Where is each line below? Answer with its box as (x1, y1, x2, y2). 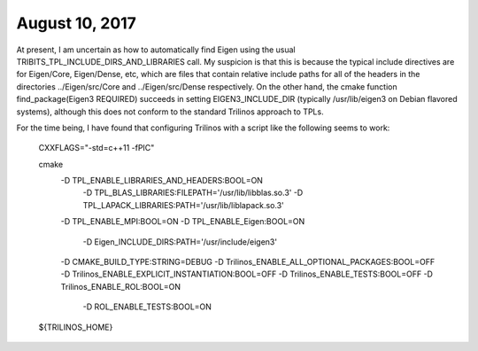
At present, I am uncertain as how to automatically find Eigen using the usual (16, 44, 296, 55)
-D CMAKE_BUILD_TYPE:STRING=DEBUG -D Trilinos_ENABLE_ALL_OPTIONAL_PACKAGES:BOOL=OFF (60, 257, 436, 268)
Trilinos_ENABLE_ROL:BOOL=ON (60, 281, 181, 292)
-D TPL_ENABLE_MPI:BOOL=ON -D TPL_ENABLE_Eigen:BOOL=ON (60, 216, 305, 227)
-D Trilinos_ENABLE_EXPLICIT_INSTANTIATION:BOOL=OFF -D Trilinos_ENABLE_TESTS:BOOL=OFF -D (60, 269, 434, 279)
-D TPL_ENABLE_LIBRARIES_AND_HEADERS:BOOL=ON (60, 175, 263, 186)
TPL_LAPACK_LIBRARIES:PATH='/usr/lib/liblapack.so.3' (82, 199, 285, 210)
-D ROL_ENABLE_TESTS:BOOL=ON (82, 301, 212, 312)
